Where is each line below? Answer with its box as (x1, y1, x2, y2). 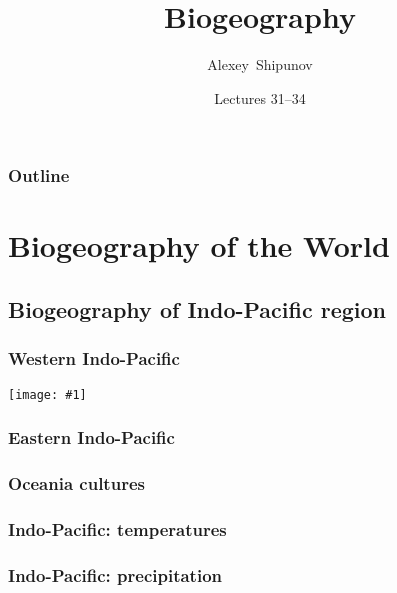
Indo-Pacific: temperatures (8, 516, 227, 541)
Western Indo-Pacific (8, 346, 180, 371)
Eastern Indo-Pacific (8, 425, 175, 450)
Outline (8, 163, 70, 188)
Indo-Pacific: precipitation (8, 562, 222, 587)
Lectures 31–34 (214, 87, 306, 108)
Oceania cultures (8, 471, 145, 496)
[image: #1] (8, 387, 87, 402)
